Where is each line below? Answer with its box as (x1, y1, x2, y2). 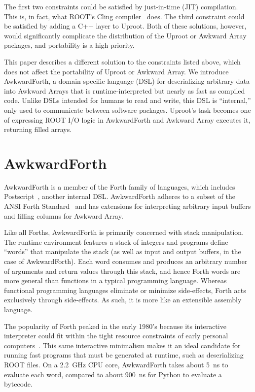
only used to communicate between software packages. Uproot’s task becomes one (4, 104, 251, 115)
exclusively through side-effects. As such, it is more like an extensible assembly (4, 294, 242, 305)
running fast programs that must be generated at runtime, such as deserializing (4, 350, 244, 360)
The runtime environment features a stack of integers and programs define (4, 236, 228, 247)
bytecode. (4, 379, 33, 389)
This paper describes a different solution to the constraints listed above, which (4, 56, 241, 66)
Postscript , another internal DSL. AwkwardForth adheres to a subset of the (4, 191, 235, 201)
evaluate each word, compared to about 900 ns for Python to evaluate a (4, 369, 222, 379)
